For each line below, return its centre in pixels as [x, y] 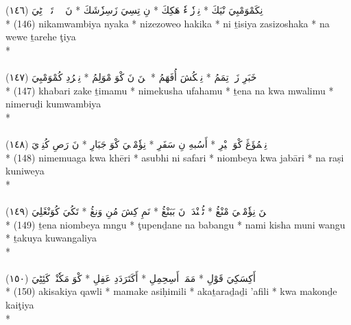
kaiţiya [20, 305]
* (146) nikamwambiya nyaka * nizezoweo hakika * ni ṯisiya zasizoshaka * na [168, 23]
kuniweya [25, 171]
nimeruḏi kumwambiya [53, 104]
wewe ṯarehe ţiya [41, 37]
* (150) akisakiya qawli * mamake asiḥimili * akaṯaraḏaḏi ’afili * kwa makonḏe [171, 291]
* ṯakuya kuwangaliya [51, 238]
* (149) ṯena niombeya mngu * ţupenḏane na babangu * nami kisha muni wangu [175, 224]
